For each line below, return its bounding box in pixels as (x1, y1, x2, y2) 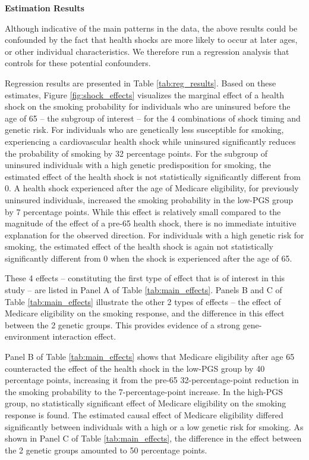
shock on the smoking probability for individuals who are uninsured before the (5, 100, 291, 113)
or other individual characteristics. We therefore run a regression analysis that (5, 45, 289, 57)
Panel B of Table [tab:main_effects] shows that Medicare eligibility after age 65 (5, 350, 295, 363)
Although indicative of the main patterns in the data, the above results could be (5, 21, 298, 34)
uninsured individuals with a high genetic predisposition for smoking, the (5, 158, 271, 171)
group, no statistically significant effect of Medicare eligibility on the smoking (5, 397, 286, 409)
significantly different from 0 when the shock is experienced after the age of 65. (5, 251, 292, 264)
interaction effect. (52, 330, 116, 343)
